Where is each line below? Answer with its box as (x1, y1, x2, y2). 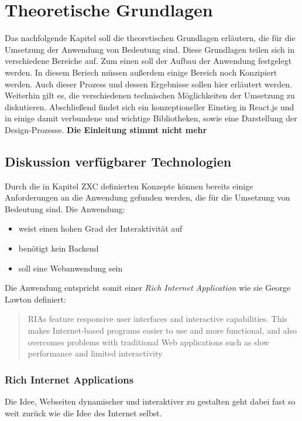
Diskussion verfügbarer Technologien (5, 152, 232, 170)
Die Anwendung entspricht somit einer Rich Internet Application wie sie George (5, 281, 291, 294)
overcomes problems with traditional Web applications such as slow (28, 335, 270, 348)
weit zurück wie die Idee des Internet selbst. (5, 406, 162, 419)
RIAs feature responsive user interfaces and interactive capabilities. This (28, 313, 287, 325)
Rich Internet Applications (5, 372, 134, 386)
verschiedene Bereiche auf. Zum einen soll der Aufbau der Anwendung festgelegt (5, 55, 292, 67)
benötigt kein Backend (18, 242, 99, 254)
